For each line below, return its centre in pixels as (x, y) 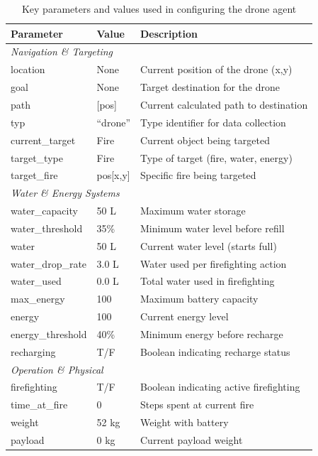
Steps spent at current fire (197, 405)
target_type (37, 157)
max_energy (38, 299)
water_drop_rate (49, 263)
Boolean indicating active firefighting (220, 387)
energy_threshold (49, 333)
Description (169, 33)
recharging (33, 351)
